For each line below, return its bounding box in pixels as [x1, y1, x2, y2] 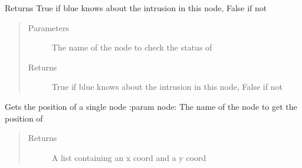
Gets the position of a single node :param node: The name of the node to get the [5, 100, 297, 112]
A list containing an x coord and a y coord [51, 151, 206, 163]
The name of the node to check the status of [51, 41, 212, 53]
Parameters [28, 21, 69, 33]
